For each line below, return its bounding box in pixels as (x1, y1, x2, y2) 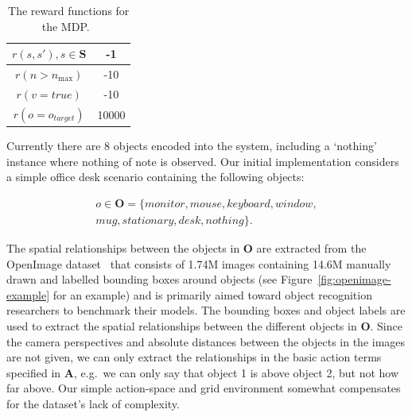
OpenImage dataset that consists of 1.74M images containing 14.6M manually (6, 255, 391, 272)
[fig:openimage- (317, 271, 391, 288)
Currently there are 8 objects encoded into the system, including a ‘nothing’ (6, 137, 377, 154)
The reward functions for (8, 2, 130, 18)
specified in (6, 364, 61, 380)
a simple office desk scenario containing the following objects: (6, 168, 305, 185)
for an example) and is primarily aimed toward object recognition (52, 286, 372, 303)
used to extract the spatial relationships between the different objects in (6, 318, 357, 334)
